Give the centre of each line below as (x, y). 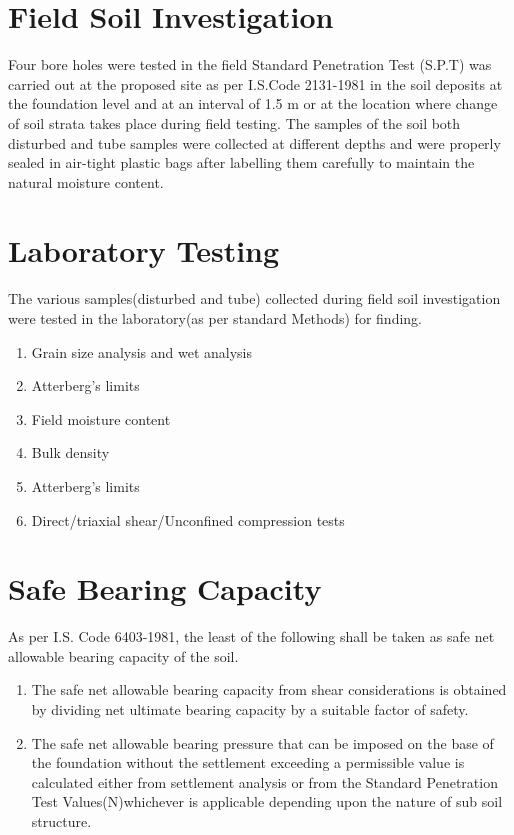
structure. (61, 821)
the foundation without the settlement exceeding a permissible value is (248, 762)
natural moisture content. (86, 181)
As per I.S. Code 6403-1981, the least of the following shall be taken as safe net (251, 636)
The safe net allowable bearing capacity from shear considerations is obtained (269, 689)
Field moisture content (101, 418)
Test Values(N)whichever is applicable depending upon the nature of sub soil (267, 801)
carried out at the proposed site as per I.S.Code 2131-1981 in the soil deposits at (255, 83)
